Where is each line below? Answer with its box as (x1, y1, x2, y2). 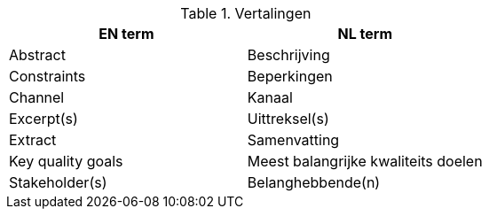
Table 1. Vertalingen (180, 4, 312, 22)
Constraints (9, 67, 86, 85)
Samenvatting (247, 131, 340, 149)
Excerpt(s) (9, 110, 78, 127)
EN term (99, 25, 154, 42)
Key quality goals (9, 152, 123, 170)
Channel (9, 89, 65, 106)
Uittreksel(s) (247, 110, 329, 127)
